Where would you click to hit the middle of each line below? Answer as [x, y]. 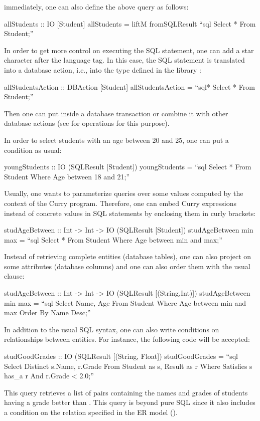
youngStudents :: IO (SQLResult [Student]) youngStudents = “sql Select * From [128, 167]
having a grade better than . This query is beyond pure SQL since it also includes [130, 402]
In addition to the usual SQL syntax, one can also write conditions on [112, 329]
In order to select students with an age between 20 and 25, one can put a [116, 140]
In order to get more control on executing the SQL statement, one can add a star [129, 50]
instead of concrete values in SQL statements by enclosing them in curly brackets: [130, 213]
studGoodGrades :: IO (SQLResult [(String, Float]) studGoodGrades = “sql [121, 356]
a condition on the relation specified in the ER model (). [91, 412]
